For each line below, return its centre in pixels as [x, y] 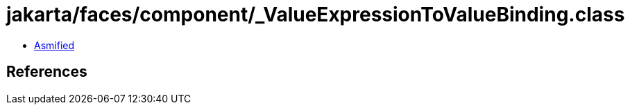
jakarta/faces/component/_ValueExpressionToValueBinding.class [316, 15]
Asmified [54, 45]
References [47, 72]
